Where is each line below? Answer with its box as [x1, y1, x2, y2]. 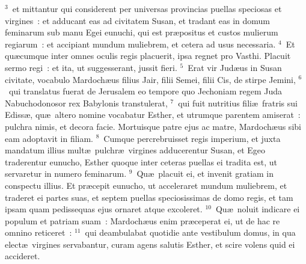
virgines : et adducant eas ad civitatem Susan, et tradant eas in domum [5, 14, 270, 26]
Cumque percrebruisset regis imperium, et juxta [103, 132, 281, 144]
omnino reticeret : [5, 226, 72, 239]
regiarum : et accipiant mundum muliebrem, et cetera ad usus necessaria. [5, 37, 276, 50]
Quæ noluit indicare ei [215, 203, 300, 215]
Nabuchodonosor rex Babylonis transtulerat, [5, 96, 168, 109]
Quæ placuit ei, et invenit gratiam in [136, 167, 274, 180]
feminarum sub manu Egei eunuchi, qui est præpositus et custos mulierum [5, 26, 278, 38]
